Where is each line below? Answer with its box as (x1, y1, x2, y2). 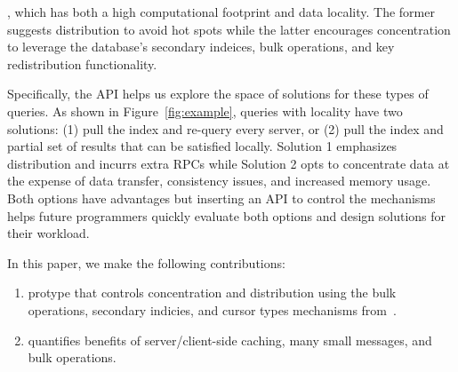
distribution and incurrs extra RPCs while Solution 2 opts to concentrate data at (7, 154, 450, 172)
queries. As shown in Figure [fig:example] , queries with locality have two (7, 101, 403, 120)
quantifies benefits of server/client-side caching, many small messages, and (28, 330, 432, 349)
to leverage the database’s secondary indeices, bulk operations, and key (7, 37, 395, 56)
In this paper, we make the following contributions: (7, 253, 285, 272)
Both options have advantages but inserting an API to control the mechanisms (7, 188, 436, 207)
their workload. (7, 224, 90, 242)
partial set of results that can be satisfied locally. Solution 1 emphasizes (7, 137, 398, 155)
